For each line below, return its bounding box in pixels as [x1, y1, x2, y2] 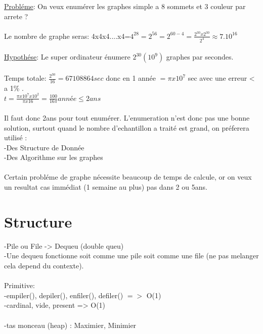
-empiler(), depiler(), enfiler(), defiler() [4, 290, 123, 300]
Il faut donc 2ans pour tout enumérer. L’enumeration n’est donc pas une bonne [4, 112, 250, 123]
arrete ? [4, 11, 28, 21]
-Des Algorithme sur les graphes [4, 152, 103, 162]
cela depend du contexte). [4, 260, 84, 270]
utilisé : [4, 132, 27, 143]
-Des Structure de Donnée [4, 142, 84, 152]
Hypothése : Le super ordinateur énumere [4, 51, 130, 62]
